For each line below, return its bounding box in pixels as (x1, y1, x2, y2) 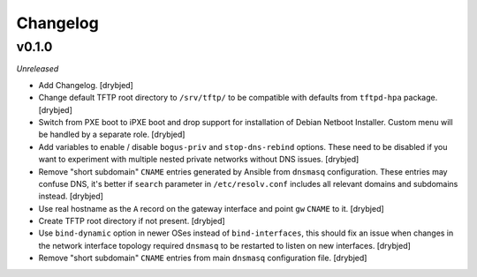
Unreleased (16, 64, 59, 74)
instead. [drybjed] (38, 191, 103, 202)
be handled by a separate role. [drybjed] (38, 129, 185, 140)
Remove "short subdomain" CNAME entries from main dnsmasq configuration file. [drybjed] (38, 252, 367, 264)
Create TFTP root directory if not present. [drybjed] (38, 216, 225, 227)
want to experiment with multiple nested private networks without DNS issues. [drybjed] (38, 154, 360, 165)
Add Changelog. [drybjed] (38, 79, 134, 90)
